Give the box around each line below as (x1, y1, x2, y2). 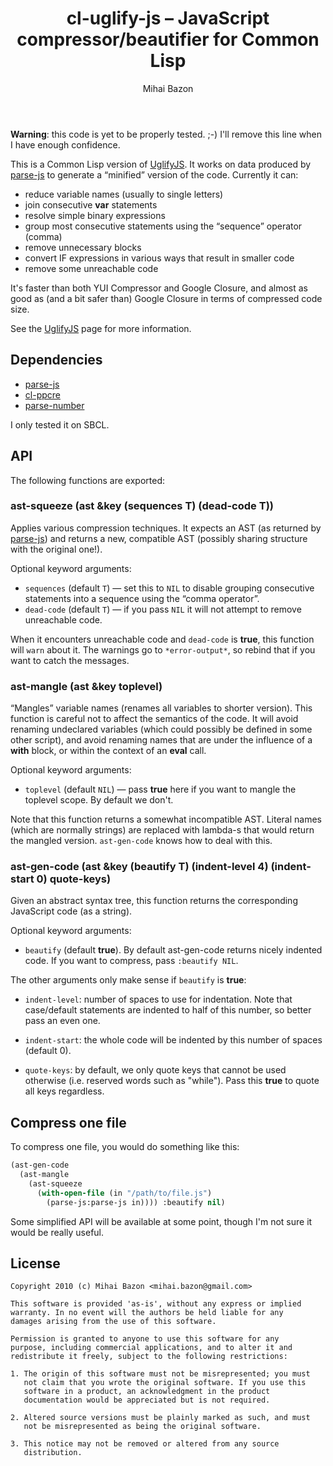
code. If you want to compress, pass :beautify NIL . (24, 955, 239, 967)
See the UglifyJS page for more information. (10, 322, 192, 334)
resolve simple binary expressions (24, 209, 166, 221)
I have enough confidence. (10, 138, 121, 151)
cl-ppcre (24, 388, 61, 401)
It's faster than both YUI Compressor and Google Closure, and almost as (10, 282, 308, 294)
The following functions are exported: (10, 474, 165, 486)
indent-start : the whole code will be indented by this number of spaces (24, 1034, 323, 1046)
